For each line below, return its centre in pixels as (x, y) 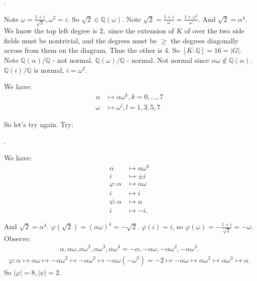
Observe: (17, 238)
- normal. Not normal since (168, 60)
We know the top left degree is (51, 31)
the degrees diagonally (204, 40)
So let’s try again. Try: (39, 124)
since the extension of (141, 31)
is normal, (49, 70)
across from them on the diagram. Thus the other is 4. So (92, 50)
